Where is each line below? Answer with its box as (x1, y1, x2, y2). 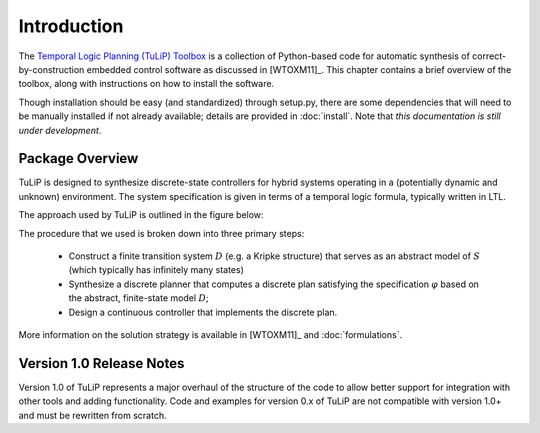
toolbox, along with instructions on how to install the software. (18, 78, 275, 90)
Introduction (18, 15, 124, 37)
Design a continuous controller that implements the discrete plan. (68, 306, 338, 318)
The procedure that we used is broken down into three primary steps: (18, 227, 305, 239)
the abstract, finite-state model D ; (68, 292, 209, 304)
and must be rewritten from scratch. (18, 409, 167, 421)
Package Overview (18, 150, 139, 167)
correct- (471, 50, 507, 62)
